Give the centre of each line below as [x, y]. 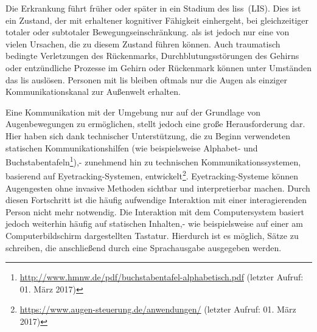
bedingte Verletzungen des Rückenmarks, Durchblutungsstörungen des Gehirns [152, 56]
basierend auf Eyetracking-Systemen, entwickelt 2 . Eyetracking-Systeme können [152, 175]
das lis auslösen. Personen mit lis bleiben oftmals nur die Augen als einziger [146, 79]
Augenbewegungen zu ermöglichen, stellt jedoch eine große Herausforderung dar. [155, 124]
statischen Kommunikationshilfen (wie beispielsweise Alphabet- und [132, 147]
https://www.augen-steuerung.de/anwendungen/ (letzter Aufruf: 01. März [158, 309]
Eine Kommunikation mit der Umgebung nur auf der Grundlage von [133, 112]
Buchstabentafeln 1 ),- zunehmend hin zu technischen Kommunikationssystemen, [153, 161]
